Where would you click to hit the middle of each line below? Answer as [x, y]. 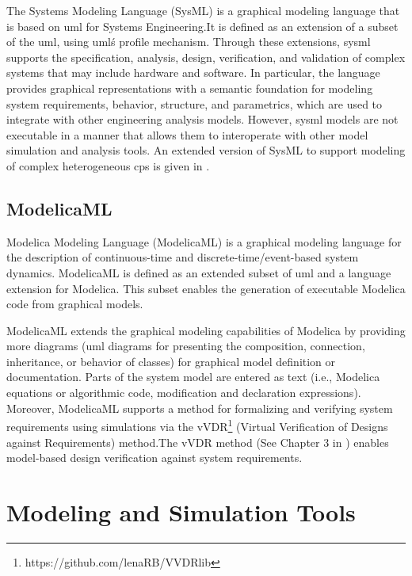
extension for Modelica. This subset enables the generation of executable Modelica [206, 288]
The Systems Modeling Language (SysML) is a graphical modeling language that [203, 10]
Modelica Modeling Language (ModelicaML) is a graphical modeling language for [204, 241]
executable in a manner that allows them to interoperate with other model [187, 134]
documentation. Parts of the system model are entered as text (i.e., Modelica [193, 377]
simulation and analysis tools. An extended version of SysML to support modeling [206, 150]
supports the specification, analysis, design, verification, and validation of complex [206, 57]
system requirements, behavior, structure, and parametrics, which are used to [195, 103]
